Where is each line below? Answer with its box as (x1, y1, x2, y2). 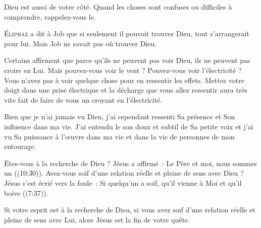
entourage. (4, 141, 36, 151)
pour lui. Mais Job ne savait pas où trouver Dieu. (4, 38, 157, 48)
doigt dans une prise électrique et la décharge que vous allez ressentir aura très (4, 85, 248, 95)
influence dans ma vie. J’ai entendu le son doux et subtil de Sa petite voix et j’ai (4, 121, 253, 131)
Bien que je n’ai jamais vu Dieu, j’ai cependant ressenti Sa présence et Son (4, 111, 235, 122)
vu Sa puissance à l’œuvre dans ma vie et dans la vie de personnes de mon (4, 131, 235, 141)
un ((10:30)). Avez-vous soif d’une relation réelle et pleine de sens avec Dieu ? (4, 168, 244, 178)
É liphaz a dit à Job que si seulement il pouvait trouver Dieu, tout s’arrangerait (4, 28, 249, 39)
